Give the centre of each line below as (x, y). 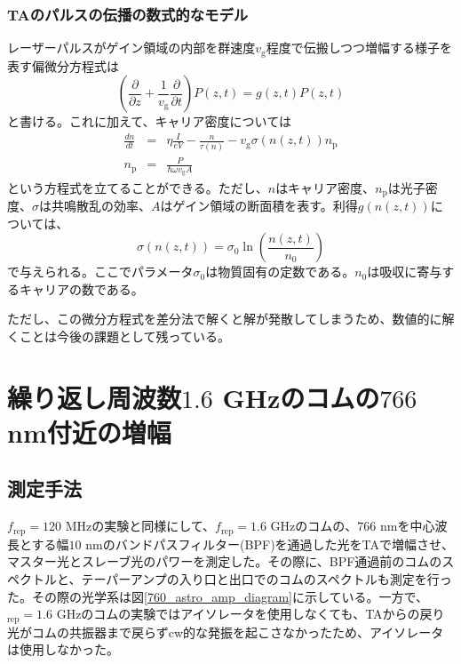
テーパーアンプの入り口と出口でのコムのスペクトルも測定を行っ (266, 578)
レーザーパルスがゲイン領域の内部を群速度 (131, 48)
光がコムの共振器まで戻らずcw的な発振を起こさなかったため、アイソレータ (226, 632)
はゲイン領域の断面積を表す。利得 (259, 205)
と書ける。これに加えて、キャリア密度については (149, 121)
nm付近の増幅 (89, 432)
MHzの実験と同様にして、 (140, 526)
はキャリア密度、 (326, 187)
